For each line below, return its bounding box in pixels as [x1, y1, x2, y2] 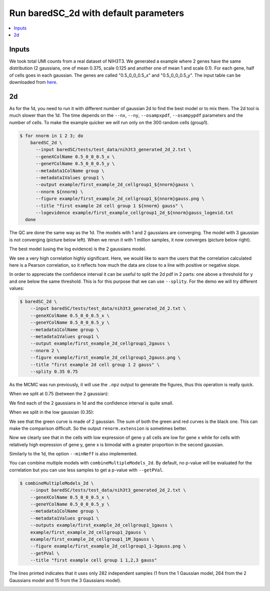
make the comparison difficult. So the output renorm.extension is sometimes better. [9, 425, 187, 431]
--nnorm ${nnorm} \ [35, 189, 83, 195]
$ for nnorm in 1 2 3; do [19, 133, 83, 139]
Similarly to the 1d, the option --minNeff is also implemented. [9, 451, 137, 457]
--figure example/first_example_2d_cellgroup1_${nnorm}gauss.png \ [35, 196, 204, 202]
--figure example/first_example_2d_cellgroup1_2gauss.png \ [30, 355, 181, 360]
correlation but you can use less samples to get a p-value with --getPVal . [9, 467, 164, 473]
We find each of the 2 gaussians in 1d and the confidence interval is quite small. [9, 400, 173, 406]
